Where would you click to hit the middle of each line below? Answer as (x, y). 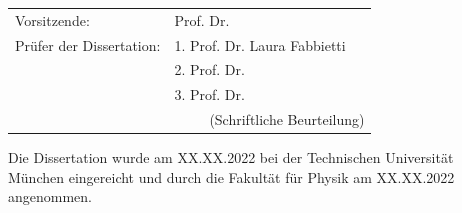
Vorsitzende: (52, 19)
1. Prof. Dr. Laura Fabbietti (260, 44)
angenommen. (50, 196)
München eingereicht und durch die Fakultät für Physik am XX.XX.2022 (231, 176)
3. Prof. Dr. (209, 94)
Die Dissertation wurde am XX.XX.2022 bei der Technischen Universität (231, 157)
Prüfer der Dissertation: (88, 44)
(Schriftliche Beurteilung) (287, 119)
